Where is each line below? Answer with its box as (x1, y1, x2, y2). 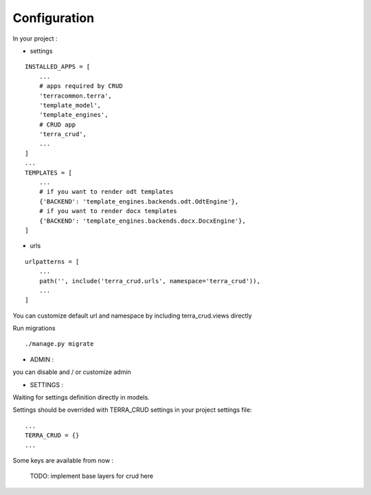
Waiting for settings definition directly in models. (12, 393, 150, 401)
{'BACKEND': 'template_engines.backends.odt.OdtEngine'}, (38, 197, 239, 206)
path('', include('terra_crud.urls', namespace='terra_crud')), (38, 277, 260, 285)
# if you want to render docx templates (38, 207, 178, 215)
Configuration (12, 10, 95, 25)
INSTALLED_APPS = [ (25, 63, 91, 71)
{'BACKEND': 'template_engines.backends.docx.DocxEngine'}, (38, 217, 247, 225)
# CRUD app (38, 120, 76, 129)
